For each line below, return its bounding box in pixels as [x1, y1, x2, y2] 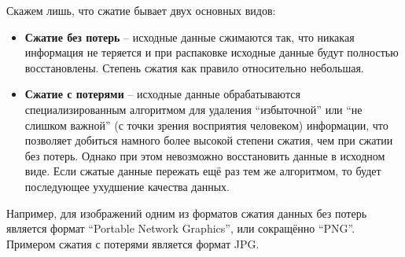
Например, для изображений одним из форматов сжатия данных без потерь [6, 204, 367, 221]
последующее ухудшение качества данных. [24, 178, 230, 194]
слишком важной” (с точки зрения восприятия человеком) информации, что [24, 116, 388, 133]
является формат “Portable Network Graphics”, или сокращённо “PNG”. [6, 220, 355, 237]
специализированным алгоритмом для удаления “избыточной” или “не [24, 101, 363, 117]
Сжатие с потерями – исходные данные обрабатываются [24, 86, 300, 102]
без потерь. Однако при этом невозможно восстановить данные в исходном [24, 147, 385, 163]
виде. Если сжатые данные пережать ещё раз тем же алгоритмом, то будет [24, 163, 381, 179]
